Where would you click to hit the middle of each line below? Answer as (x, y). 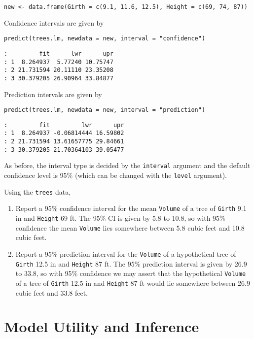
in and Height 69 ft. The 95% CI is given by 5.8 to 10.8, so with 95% (120, 218)
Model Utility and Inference (102, 326)
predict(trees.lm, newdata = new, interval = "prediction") (105, 110)
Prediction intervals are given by (53, 94)
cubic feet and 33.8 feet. (52, 292)
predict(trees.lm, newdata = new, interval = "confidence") (105, 39)
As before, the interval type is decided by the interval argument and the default (127, 165)
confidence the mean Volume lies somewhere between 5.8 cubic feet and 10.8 (130, 227)
